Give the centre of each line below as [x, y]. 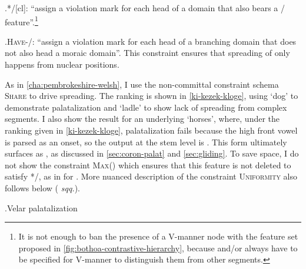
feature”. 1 [21, 21]
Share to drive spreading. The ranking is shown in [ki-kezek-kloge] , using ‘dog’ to [152, 96]
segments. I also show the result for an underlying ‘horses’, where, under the [142, 119]
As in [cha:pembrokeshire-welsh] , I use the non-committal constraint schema [142, 84]
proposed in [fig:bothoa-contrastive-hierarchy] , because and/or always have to [158, 248]
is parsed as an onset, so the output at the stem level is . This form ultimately [146, 142]
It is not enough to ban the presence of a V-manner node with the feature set [158, 236]
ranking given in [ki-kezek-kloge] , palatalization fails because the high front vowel [151, 130]
